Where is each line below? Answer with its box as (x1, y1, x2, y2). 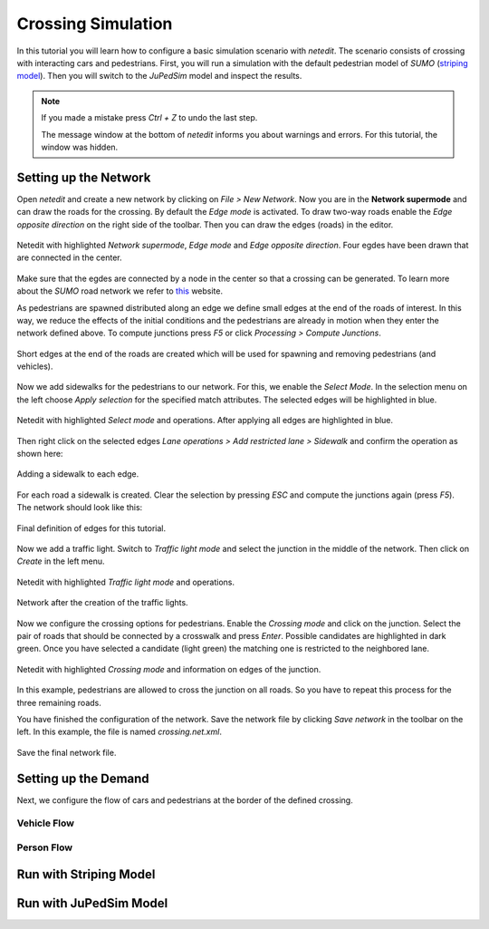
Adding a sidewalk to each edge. (16, 469, 139, 479)
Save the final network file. (16, 747, 117, 758)
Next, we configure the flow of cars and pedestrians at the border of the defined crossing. (16, 794, 353, 806)
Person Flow (16, 841, 72, 854)
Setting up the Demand (16, 770, 149, 786)
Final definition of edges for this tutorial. (16, 522, 167, 534)
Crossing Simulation (16, 14, 173, 34)
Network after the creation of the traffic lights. (16, 597, 189, 608)
